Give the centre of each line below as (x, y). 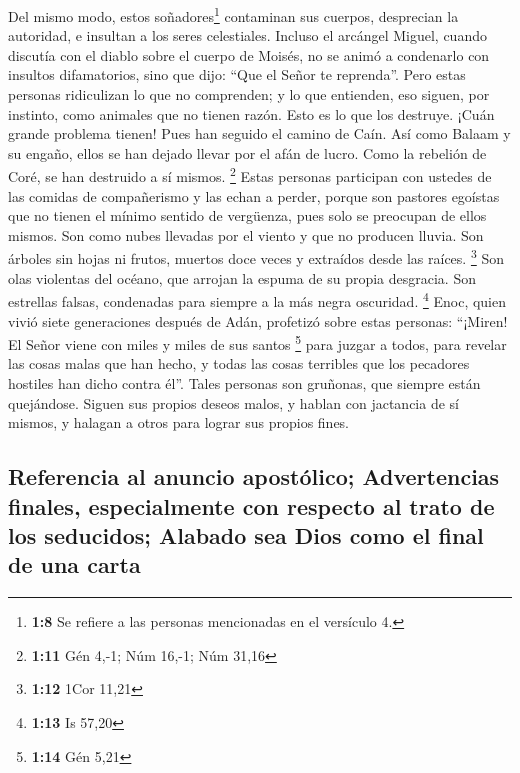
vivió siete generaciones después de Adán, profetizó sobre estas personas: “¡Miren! (258, 320)
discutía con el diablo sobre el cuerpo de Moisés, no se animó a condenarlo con (249, 54)
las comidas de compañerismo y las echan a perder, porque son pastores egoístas (254, 195)
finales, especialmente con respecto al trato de (251, 505)
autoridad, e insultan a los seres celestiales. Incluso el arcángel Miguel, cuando (247, 35)
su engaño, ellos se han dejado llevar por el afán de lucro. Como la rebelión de (247, 152)
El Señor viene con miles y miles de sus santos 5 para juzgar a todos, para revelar (257, 342)
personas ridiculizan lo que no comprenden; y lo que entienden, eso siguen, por (249, 94)
